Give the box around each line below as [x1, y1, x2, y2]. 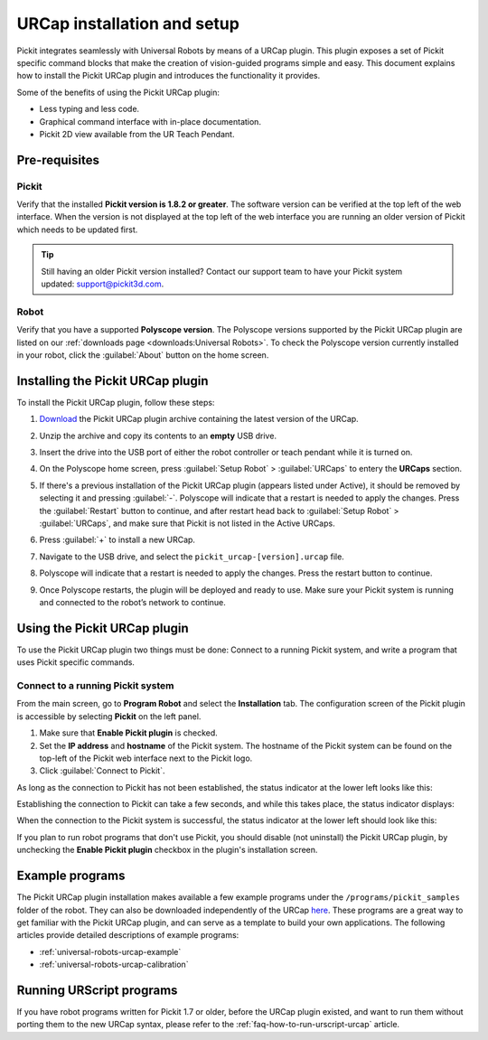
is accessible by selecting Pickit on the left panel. [16, 710, 202, 722]
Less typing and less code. [39, 104, 140, 115]
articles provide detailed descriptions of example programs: [16, 930, 239, 941]
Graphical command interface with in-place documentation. [39, 116, 262, 126]
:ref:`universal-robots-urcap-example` [39, 946, 182, 957]
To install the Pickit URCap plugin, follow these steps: [16, 397, 215, 408]
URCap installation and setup [16, 14, 239, 33]
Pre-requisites [16, 152, 99, 167]
